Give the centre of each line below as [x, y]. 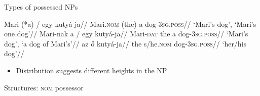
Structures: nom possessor [44, 87]
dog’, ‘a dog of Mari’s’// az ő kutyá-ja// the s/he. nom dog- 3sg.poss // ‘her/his [125, 43]
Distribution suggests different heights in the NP [91, 70]
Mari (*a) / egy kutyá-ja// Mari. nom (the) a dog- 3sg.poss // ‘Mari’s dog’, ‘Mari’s [130, 23]
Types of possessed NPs [41, 7]
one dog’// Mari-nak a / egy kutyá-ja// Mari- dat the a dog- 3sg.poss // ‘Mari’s [126, 34]
